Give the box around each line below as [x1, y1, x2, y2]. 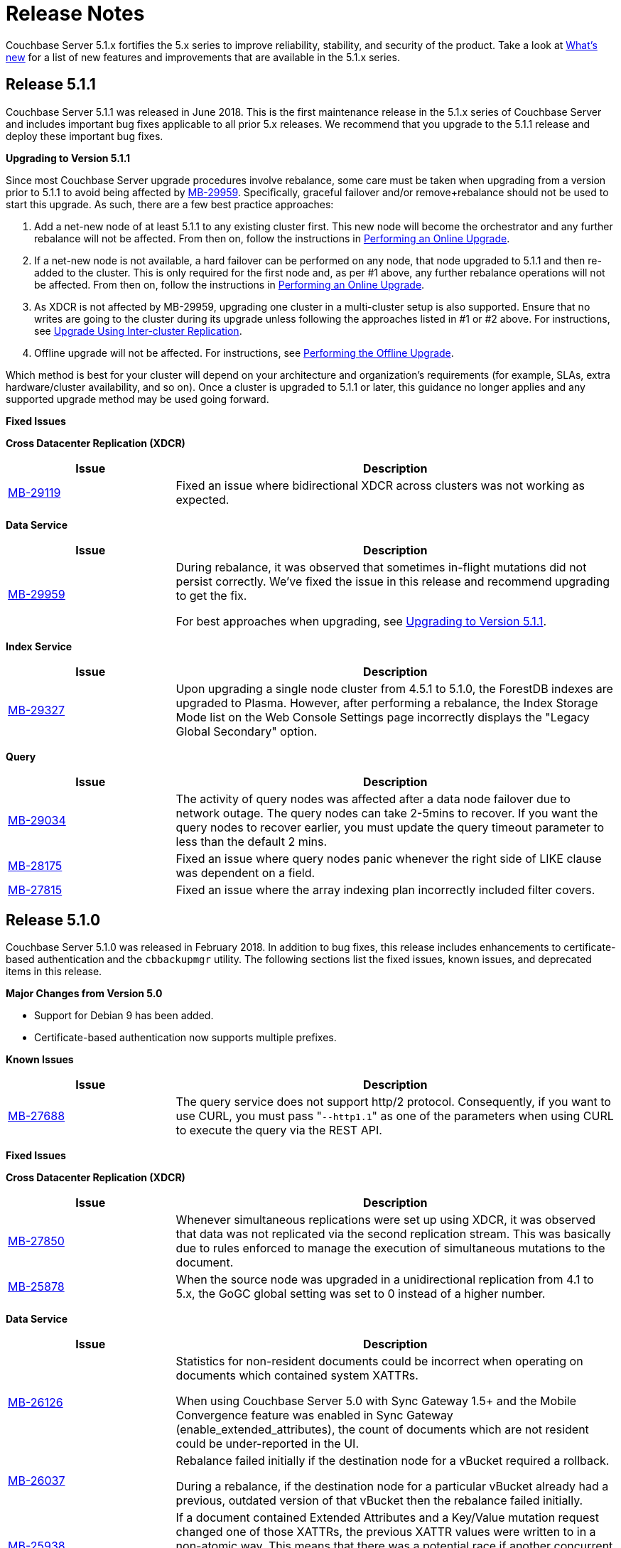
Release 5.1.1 [6, 75, 96, 94]
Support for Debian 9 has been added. [34, 1009, 214, 1022]
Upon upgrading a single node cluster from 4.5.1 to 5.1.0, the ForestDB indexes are [175, 681, 613, 696]
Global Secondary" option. [175, 724, 318, 738]
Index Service [6, 640, 72, 652]
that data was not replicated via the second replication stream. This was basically [175, 1227, 611, 1242]
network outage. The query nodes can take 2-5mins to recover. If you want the [175, 805, 598, 820]
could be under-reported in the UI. [175, 1436, 360, 1451]
